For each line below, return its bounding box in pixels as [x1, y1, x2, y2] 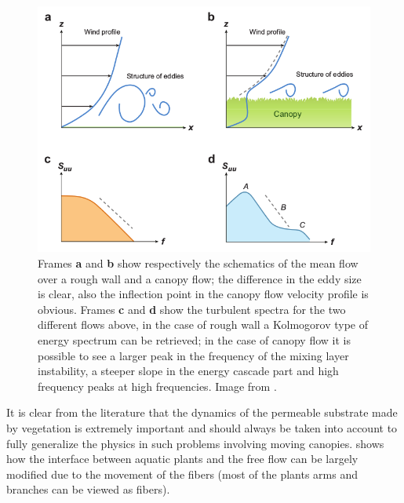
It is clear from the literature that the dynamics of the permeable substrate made [6, 404, 398, 421]
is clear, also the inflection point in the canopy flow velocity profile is [38, 286, 369, 302]
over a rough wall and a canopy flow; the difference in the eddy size [38, 270, 362, 286]
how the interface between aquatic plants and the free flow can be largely [6, 450, 359, 467]
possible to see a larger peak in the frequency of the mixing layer [38, 347, 349, 363]
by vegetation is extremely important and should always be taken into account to [6, 419, 398, 436]
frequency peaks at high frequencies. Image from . [38, 377, 277, 394]
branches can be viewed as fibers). [6, 481, 170, 498]
